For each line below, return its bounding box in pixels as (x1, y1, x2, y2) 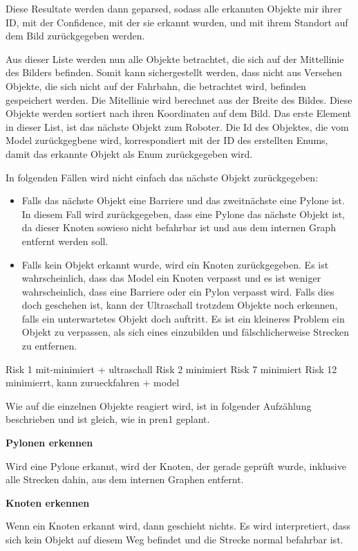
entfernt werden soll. (21, 233, 109, 248)
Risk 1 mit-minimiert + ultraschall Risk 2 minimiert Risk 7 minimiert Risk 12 (6, 361, 337, 376)
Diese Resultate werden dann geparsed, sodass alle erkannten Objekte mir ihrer (6, 1, 342, 15)
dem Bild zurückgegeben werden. (6, 28, 145, 43)
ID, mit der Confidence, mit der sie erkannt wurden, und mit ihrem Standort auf (6, 15, 348, 29)
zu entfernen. (21, 338, 77, 353)
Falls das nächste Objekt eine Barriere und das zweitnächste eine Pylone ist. (21, 193, 345, 208)
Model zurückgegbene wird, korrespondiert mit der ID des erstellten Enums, (6, 133, 328, 147)
